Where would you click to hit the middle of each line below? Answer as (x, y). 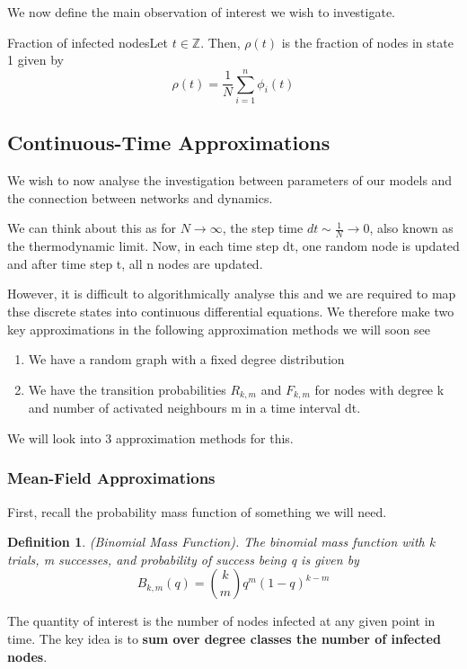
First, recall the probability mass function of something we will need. (197, 511)
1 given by (35, 60)
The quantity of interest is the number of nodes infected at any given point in (221, 621)
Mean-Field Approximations (111, 478)
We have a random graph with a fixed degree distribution (186, 359)
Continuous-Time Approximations (169, 143)
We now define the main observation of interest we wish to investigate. (202, 12)
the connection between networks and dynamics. (140, 197)
